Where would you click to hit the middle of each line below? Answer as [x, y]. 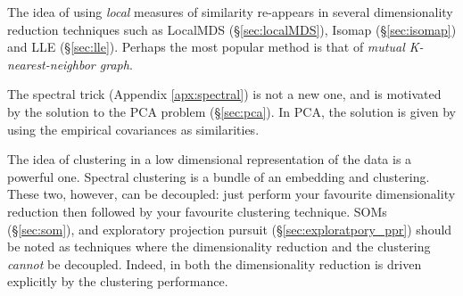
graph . [116, 64]
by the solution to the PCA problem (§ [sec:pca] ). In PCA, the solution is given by [231, 111]
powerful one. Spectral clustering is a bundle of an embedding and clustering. [219, 176]
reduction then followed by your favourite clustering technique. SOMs [197, 211]
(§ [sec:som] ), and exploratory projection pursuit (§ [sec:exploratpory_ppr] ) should [230, 229]
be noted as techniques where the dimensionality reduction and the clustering [219, 247]
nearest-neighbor [51, 64]
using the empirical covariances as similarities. [133, 129]
